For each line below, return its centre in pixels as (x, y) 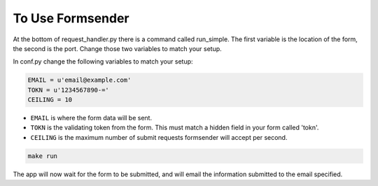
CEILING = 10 (50, 100)
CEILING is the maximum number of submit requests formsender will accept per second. (159, 137)
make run (43, 156)
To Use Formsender (71, 18)
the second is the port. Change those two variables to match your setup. (117, 48)
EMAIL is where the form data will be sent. (91, 118)
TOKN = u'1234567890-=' (69, 90)
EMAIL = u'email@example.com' (79, 80)
